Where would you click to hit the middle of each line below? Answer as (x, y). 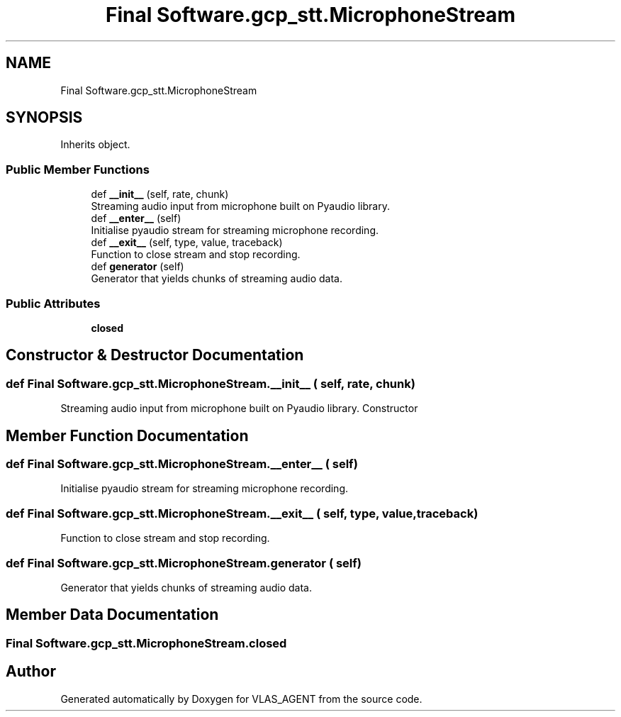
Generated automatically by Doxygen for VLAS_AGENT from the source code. (241, 699)
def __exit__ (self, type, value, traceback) (187, 243)
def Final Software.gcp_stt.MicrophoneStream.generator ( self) (184, 563)
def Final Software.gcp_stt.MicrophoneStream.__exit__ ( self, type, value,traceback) (242, 513)
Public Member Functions (78, 169)
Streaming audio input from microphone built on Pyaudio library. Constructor (239, 408)
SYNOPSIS (44, 118)
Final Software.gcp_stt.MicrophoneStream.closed (146, 643)
